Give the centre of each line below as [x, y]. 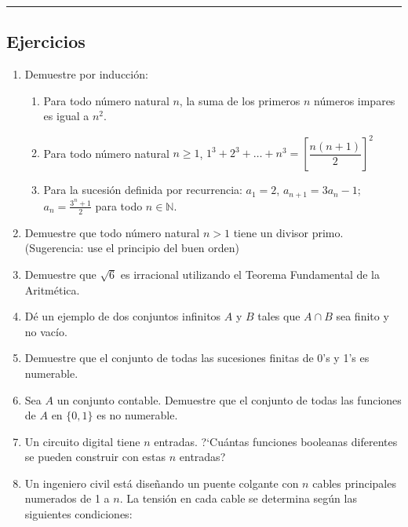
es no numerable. [137, 415]
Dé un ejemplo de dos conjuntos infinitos [123, 316]
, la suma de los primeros [240, 100]
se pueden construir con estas [95, 457]
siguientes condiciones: [78, 514]
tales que [279, 316]
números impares [355, 100]
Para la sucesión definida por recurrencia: [143, 190]
